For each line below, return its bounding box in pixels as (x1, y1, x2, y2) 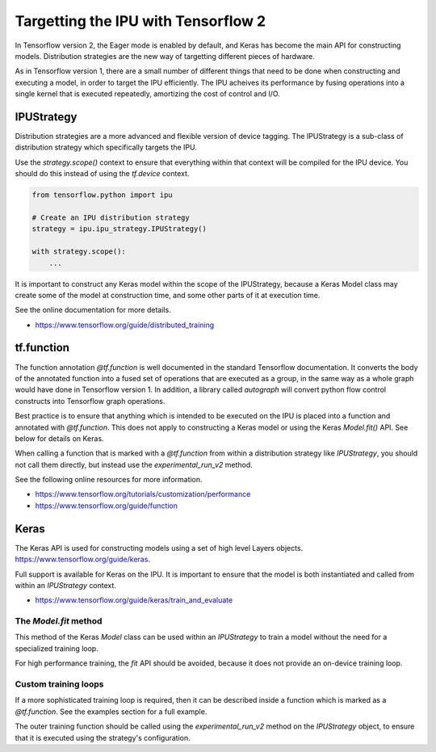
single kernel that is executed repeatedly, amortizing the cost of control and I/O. (15, 89, 280, 99)
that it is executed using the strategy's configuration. (15, 733, 191, 742)
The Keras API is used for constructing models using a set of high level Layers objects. (15, 543, 304, 552)
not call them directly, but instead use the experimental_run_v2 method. (15, 460, 254, 469)
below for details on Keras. (15, 433, 104, 443)
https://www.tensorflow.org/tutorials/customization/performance (35, 489, 251, 499)
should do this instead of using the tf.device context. (15, 169, 190, 179)
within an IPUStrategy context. (15, 580, 117, 590)
